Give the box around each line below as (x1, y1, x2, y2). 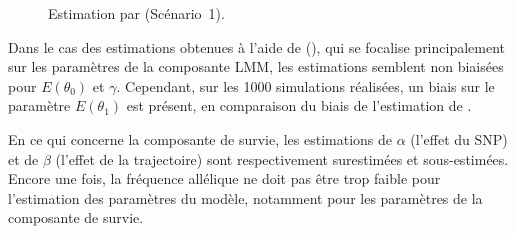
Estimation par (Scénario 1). (48, 3, 225, 23)
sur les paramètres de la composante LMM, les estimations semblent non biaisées (8, 56, 504, 77)
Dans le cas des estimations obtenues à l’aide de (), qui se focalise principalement (8, 36, 506, 57)
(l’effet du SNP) (410, 128, 508, 149)
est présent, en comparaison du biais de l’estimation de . (126, 95, 472, 116)
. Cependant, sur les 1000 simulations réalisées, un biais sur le (116, 75, 495, 96)
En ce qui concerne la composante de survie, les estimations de (8, 128, 393, 149)
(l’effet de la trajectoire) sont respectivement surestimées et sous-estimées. (55, 148, 509, 169)
